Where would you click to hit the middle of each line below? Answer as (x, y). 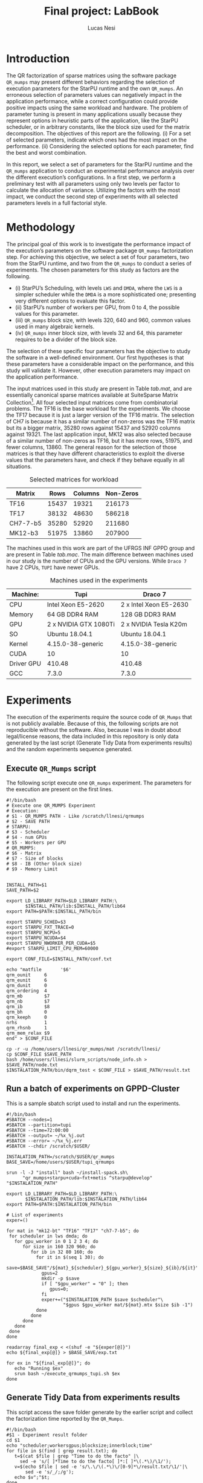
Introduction (38, 58)
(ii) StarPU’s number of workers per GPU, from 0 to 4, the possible (97, 307)
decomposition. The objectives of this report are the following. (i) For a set (99, 133)
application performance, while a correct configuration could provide (92, 101)
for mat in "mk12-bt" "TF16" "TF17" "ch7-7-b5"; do (72, 1231)
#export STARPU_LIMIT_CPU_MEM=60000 (52, 949)
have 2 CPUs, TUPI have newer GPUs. (53, 567)
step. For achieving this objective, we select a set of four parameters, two (98, 257)
